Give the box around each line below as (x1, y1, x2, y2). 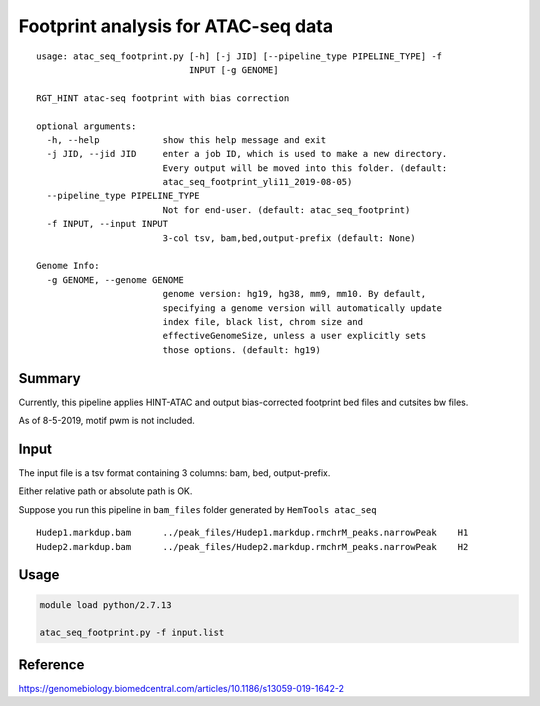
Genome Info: (36, 260, 100, 272)
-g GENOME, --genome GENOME (46, 274, 185, 285)
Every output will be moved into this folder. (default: (162, 162, 448, 174)
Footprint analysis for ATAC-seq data (18, 15, 334, 37)
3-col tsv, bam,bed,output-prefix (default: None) (162, 232, 416, 244)
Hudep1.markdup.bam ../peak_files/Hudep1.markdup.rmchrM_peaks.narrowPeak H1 (36, 527, 469, 539)
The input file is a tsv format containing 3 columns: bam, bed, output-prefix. (18, 466, 331, 479)
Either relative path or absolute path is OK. (18, 485, 193, 497)
